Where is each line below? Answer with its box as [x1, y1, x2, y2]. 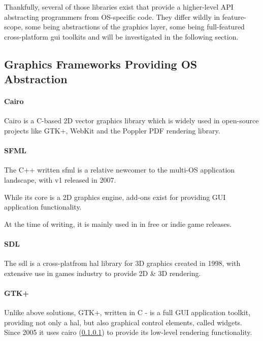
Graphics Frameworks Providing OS [4, 56, 198, 72]
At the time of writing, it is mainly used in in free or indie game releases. [4, 218, 232, 229]
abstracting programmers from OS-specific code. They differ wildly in [4, 11, 220, 22]
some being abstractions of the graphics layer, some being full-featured [25, 21, 245, 32]
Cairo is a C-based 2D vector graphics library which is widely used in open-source [4, 115, 259, 126]
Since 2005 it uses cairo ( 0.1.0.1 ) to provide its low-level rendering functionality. [4, 327, 252, 337]
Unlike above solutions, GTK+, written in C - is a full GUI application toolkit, [4, 307, 251, 318]
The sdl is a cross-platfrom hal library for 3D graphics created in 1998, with [4, 258, 241, 268]
